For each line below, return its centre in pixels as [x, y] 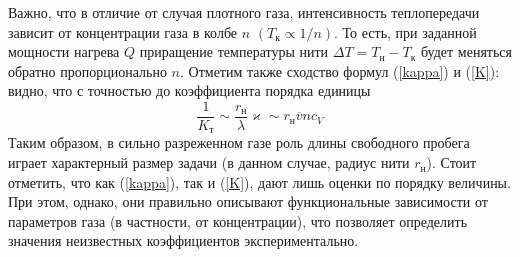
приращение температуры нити [234, 51]
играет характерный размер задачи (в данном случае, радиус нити [209, 162]
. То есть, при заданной [405, 31]
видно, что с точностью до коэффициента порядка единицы [189, 90]
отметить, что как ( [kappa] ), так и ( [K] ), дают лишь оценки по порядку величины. [259, 181]
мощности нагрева [64, 51]
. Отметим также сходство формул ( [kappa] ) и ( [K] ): [339, 70]
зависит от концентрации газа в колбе [123, 31]
